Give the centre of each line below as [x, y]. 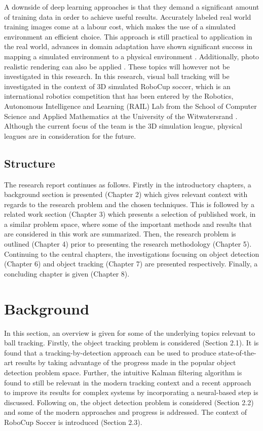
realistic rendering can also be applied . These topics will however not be [117, 66]
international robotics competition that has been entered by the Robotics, [119, 96]
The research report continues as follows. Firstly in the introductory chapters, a [128, 184]
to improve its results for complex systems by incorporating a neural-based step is [131, 392]
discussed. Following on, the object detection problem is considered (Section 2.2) [129, 402]
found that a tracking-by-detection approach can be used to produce [110, 352]
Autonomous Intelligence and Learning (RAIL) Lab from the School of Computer [130, 106]
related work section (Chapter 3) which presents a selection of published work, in [130, 214]
